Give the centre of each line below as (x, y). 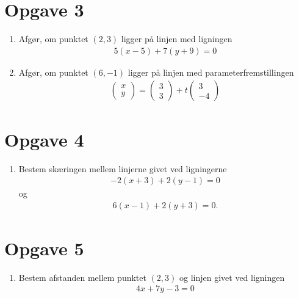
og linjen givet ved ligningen (232, 277)
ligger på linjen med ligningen (177, 39)
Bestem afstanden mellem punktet (82, 277)
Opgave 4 (44, 139)
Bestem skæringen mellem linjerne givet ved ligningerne (123, 168)
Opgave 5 (44, 248)
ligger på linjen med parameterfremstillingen (211, 72)
